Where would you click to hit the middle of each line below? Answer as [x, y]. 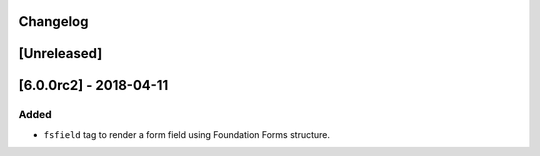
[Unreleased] [60, 53]
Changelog [53, 21]
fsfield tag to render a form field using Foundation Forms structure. [186, 134]
